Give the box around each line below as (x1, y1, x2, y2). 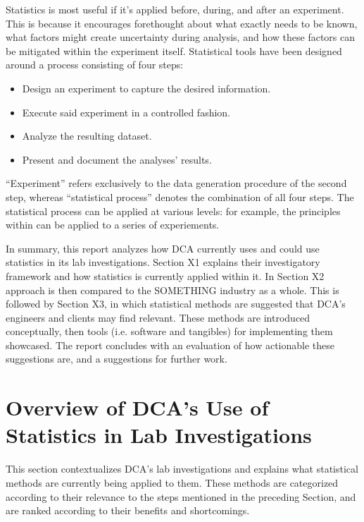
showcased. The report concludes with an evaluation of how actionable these (6, 337, 335, 352)
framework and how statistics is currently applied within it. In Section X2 (6, 268, 325, 283)
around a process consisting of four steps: (6, 57, 184, 72)
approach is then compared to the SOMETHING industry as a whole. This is (6, 282, 339, 297)
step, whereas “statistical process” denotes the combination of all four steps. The (6, 189, 354, 204)
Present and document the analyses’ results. (22, 152, 212, 166)
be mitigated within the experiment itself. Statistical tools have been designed (6, 43, 342, 58)
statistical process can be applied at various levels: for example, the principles (6, 203, 341, 218)
